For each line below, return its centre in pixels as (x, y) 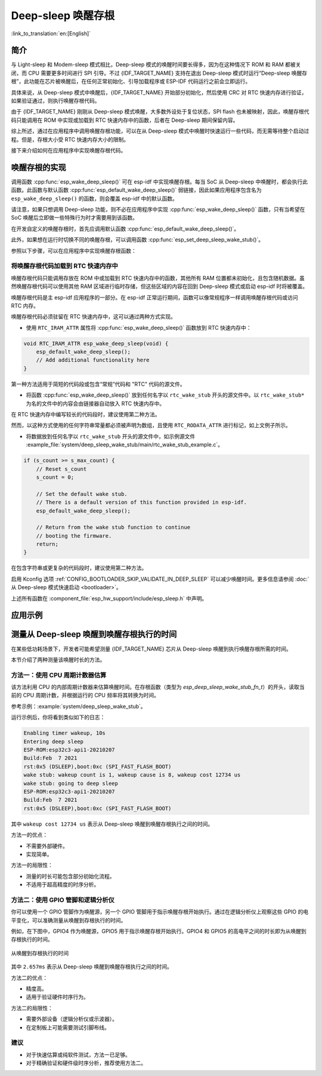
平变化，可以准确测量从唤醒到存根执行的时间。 (69, 920)
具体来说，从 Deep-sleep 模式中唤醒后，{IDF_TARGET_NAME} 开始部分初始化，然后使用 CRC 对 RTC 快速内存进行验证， (159, 92)
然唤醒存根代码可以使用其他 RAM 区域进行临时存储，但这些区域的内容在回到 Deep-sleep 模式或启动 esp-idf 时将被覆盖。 (160, 286)
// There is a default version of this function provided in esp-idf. (142, 502)
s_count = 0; (55, 477)
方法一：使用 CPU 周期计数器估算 (59, 675)
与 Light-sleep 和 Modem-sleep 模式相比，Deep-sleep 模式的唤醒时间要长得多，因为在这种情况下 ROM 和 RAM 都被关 (156, 65)
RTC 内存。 (25, 305)
